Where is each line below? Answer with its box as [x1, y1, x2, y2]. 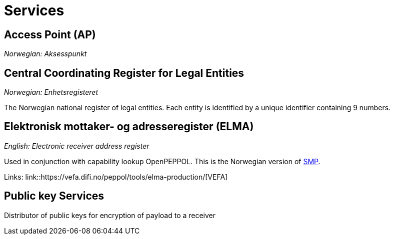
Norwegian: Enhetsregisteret [4, 88, 98, 97]
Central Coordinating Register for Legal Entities [4, 66, 244, 79]
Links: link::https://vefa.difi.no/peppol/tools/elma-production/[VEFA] [4, 172, 228, 181]
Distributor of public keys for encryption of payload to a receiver [4, 211, 216, 220]
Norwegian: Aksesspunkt [4, 49, 87, 58]
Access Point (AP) [4, 28, 96, 41]
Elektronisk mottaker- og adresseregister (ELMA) [4, 120, 254, 133]
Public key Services [4, 190, 104, 203]
